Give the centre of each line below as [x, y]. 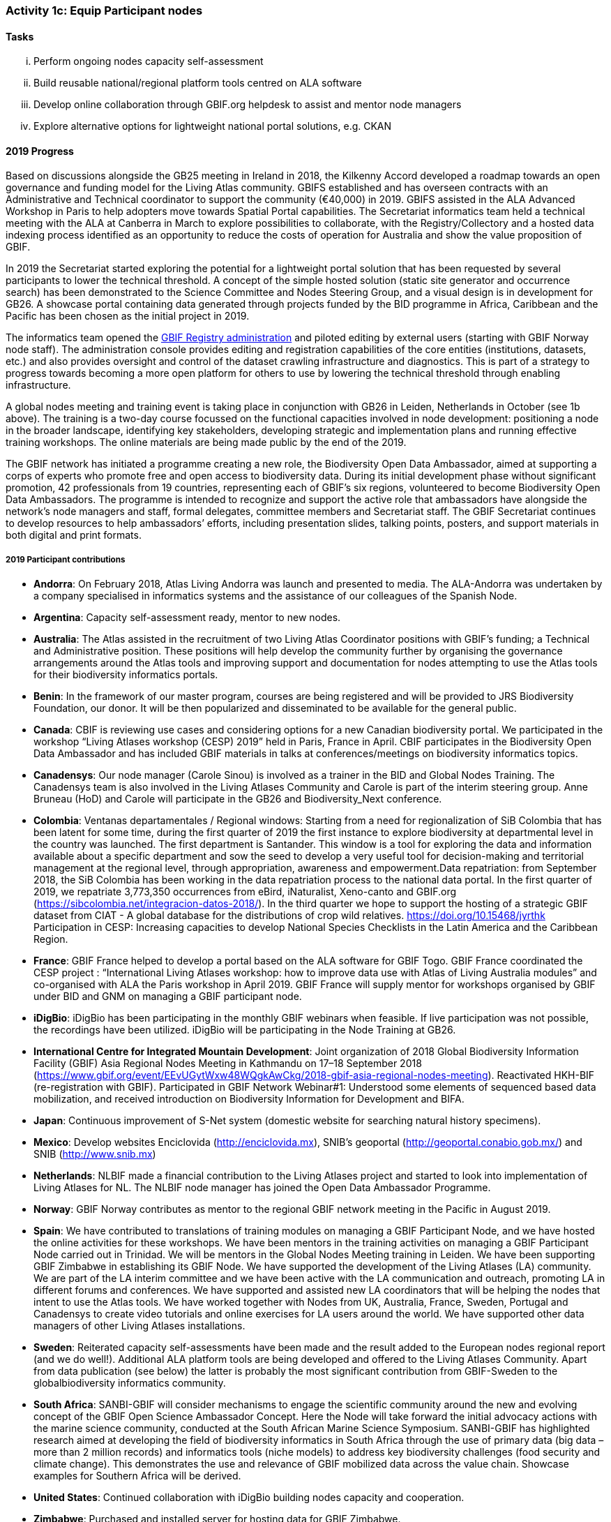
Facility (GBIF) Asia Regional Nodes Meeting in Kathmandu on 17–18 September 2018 [228, 1064]
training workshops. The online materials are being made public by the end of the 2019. [206, 442]
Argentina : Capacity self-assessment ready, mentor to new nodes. [187, 618]
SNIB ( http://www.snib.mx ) [95, 1154]
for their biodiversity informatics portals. [126, 675]
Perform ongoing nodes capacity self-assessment [149, 61]
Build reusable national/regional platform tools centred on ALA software [198, 83]
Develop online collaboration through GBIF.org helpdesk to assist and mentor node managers [248, 105]
